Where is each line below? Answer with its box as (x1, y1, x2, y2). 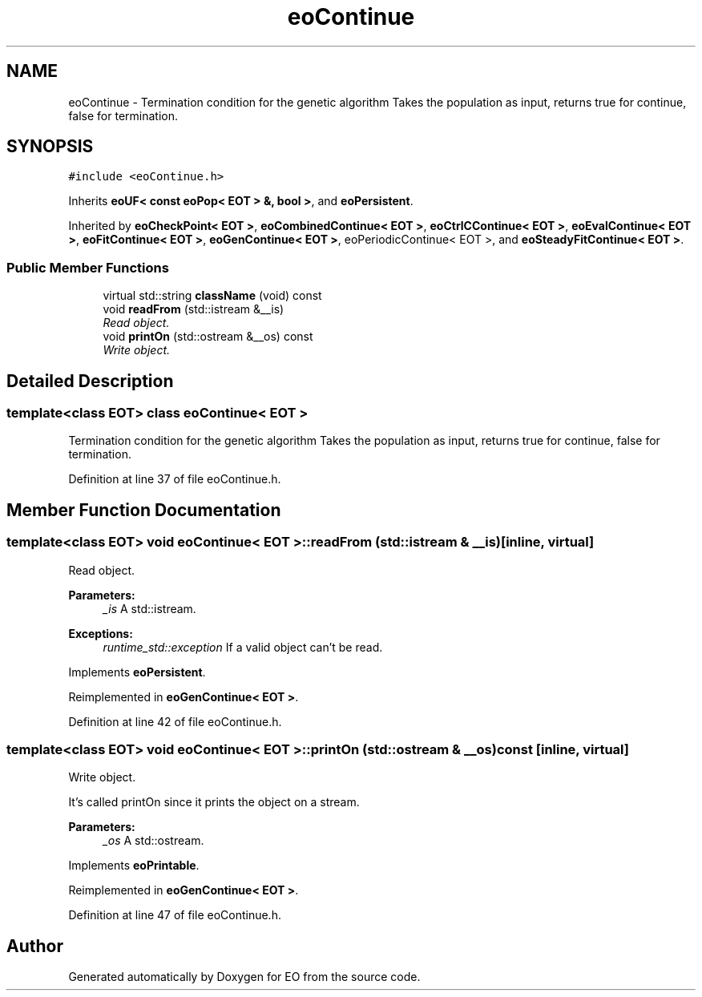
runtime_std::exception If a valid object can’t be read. (103, 640, 383, 654)
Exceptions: (68, 626, 133, 640)
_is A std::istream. (103, 601, 196, 616)
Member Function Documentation (6, 499, 281, 520)
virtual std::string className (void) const (103, 289, 322, 303)
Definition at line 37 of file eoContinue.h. (68, 472, 281, 486)
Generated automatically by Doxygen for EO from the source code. (68, 970, 421, 984)
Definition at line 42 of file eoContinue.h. (68, 714, 282, 729)
